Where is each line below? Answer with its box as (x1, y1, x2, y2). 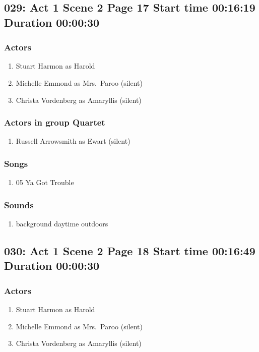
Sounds (4, 198, 34, 211)
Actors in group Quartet (4, 116, 105, 129)
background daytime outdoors (16, 218, 108, 229)
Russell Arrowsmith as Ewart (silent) (16, 136, 131, 146)
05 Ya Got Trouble (16, 177, 74, 188)
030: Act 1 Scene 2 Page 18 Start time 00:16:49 (4, 243, 255, 258)
